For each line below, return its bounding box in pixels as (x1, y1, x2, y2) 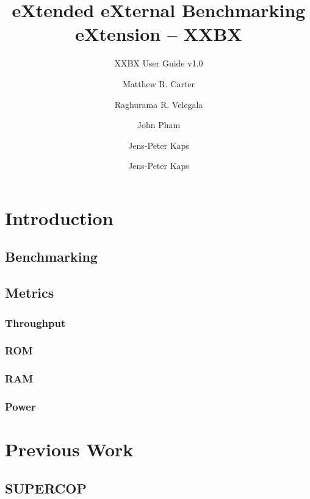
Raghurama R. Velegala (114, 98, 203, 110)
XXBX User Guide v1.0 (114, 57, 203, 70)
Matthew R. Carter (122, 77, 195, 90)
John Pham (137, 118, 181, 131)
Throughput (5, 315, 66, 330)
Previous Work (5, 437, 134, 462)
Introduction (5, 205, 114, 230)
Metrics (5, 283, 54, 302)
